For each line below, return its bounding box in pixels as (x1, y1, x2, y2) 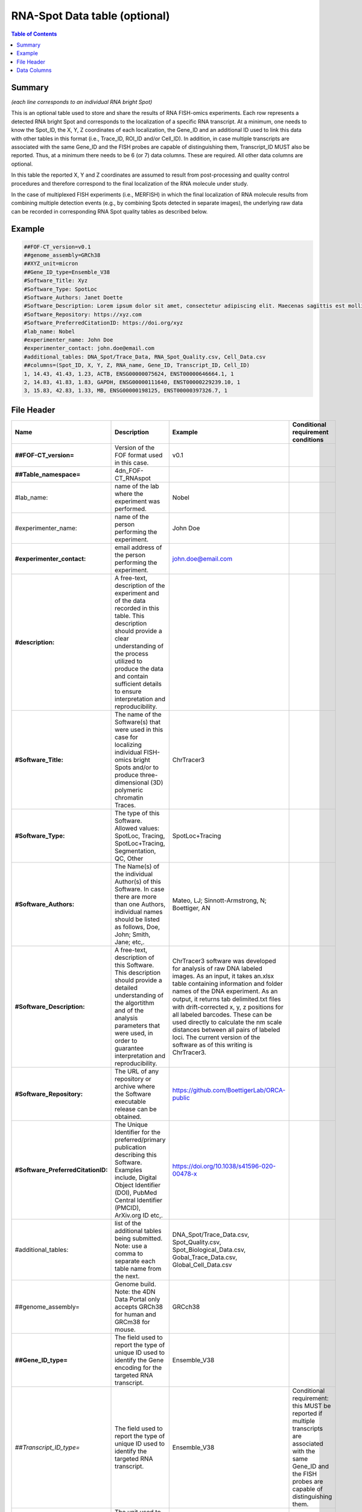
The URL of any (115, 1067, 159, 1075)
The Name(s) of (115, 862, 160, 870)
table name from (115, 1264, 162, 1272)
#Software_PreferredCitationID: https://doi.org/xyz (24, 319, 183, 327)
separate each (115, 1257, 156, 1265)
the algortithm (115, 999, 155, 1007)
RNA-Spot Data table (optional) (11, 9, 170, 22)
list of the (115, 1219, 142, 1227)
